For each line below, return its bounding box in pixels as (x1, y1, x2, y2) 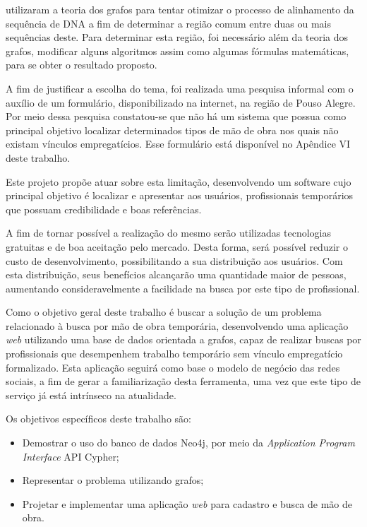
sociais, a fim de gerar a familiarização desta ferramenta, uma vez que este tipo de (6, 374, 361, 389)
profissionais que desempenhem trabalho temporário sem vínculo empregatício (6, 346, 343, 361)
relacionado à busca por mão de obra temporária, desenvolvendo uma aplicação (6, 318, 349, 333)
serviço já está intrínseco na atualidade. (6, 387, 176, 402)
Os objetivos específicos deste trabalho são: (6, 411, 191, 426)
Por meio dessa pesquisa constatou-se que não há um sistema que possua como (6, 109, 347, 124)
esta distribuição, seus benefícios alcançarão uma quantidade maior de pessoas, (6, 267, 347, 282)
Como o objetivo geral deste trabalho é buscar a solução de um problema (6, 304, 322, 319)
